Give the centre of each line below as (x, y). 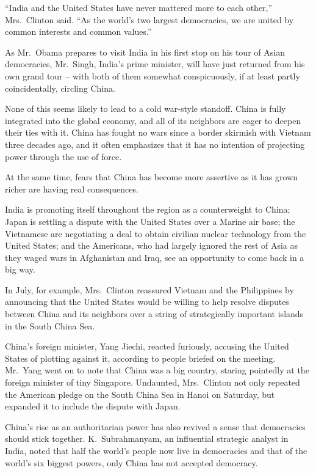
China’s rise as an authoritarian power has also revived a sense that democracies (155, 426)
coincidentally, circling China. (60, 88)
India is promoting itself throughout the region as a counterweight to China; (148, 209)
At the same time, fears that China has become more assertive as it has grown (152, 177)
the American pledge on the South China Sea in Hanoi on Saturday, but (140, 394)
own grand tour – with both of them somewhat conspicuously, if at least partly (153, 75)
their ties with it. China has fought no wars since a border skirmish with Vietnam (158, 132)
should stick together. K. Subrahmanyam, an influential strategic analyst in (147, 438)
